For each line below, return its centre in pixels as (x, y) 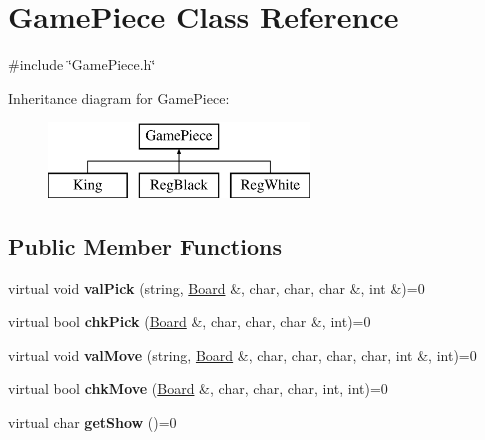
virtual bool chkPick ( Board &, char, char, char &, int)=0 (189, 321)
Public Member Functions (145, 245)
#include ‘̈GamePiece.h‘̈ (82, 64)
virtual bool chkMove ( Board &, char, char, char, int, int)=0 (198, 388)
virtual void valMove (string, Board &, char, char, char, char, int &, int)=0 (242, 354)
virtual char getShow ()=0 (92, 422)
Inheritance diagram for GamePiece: (119, 97)
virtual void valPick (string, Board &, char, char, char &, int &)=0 (216, 287)
